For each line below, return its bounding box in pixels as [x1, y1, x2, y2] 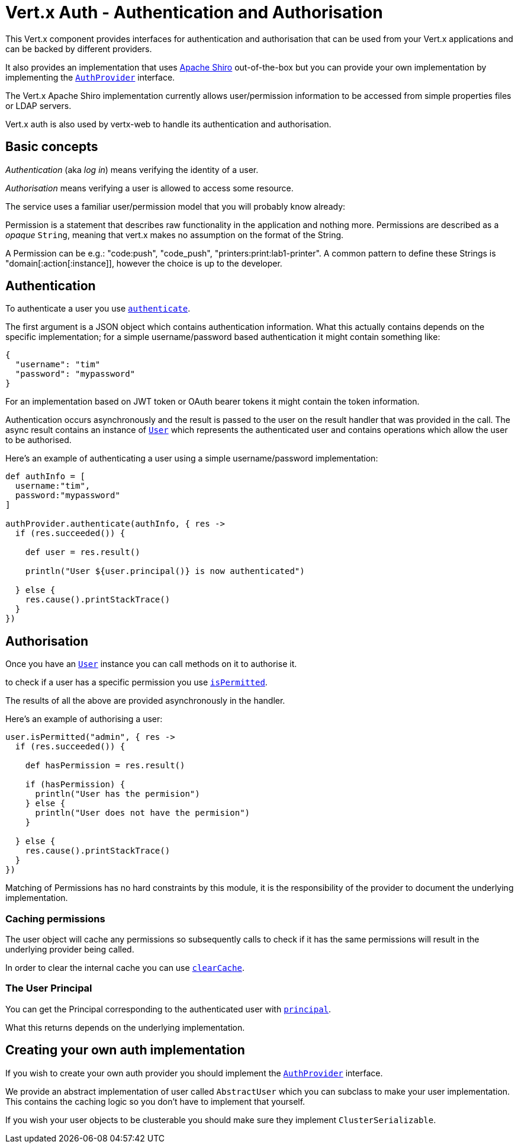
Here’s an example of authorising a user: [5, 714, 163, 724]
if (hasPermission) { [25, 780, 126, 790]
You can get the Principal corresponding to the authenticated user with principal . [5, 1003, 332, 1014]
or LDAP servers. [5, 100, 72, 111]
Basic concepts [5, 139, 98, 155]
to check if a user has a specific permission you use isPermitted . [5, 677, 268, 688]
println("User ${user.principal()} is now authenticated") [25, 566, 305, 576]
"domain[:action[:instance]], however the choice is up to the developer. [5, 258, 282, 268]
